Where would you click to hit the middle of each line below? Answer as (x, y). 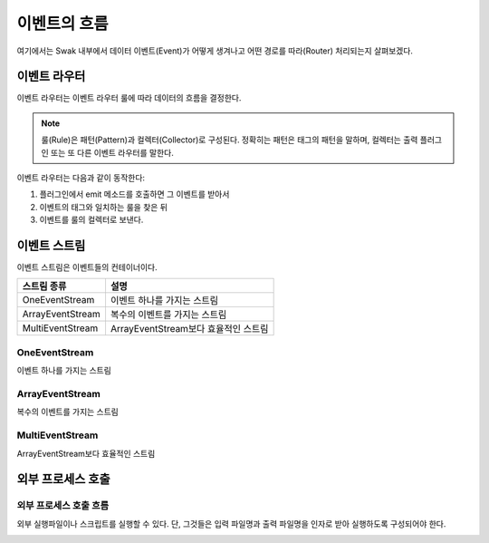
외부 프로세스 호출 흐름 (63, 506)
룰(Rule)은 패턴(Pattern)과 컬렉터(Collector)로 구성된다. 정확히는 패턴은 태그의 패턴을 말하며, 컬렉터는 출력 (230, 140)
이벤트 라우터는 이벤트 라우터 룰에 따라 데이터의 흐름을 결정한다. (129, 98)
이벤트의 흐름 (62, 24)
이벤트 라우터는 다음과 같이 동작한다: (81, 178)
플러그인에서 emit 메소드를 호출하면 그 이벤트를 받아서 (134, 194)
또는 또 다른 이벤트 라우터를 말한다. (112, 152)
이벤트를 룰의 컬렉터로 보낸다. (91, 220)
